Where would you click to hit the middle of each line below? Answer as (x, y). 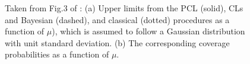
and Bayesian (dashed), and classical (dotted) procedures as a (117, 19)
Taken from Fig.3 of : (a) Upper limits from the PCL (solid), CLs (124, 8)
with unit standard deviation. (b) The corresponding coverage (117, 42)
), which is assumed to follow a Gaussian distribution (148, 31)
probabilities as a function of (57, 54)
